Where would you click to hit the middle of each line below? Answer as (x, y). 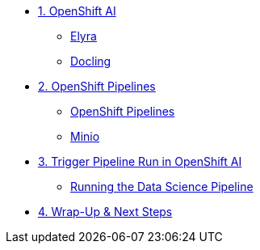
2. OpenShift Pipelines (97, 86)
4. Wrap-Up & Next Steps (105, 212)
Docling (91, 61)
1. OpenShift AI (77, 11)
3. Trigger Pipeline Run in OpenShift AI (140, 161)
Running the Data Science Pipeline (162, 186)
